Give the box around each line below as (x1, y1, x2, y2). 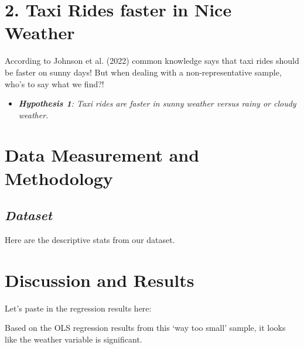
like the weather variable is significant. (5, 333, 142, 345)
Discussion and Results (5, 268, 194, 292)
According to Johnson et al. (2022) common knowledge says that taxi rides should (5, 54, 299, 67)
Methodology (5, 166, 113, 190)
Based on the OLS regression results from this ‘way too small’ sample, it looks (5, 321, 286, 334)
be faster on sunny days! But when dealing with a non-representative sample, (5, 66, 282, 78)
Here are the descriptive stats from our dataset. (5, 234, 175, 246)
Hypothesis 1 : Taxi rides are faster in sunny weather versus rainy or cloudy (18, 97, 296, 110)
